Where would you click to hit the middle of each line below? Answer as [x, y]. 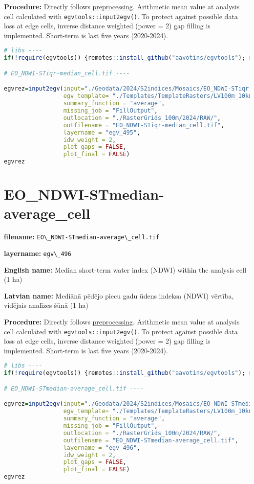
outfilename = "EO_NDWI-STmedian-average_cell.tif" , [151, 440]
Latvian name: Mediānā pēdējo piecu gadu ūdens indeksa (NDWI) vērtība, [119, 295]
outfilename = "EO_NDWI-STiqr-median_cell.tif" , [144, 125]
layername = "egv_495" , [102, 132]
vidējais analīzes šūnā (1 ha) [46, 305]
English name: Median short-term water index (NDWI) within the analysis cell [125, 269]
